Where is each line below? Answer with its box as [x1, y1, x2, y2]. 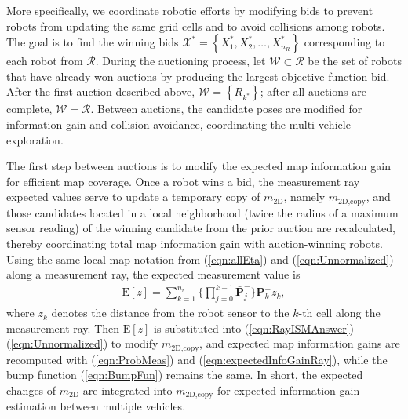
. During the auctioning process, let [95, 53, 266, 69]
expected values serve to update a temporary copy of [6, 188, 260, 205]
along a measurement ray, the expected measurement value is [6, 266, 301, 282]
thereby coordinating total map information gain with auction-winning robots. [6, 235, 383, 251]
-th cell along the [298, 304, 381, 321]
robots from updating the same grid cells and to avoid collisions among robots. [6, 17, 385, 34]
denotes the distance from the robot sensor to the [51, 304, 290, 321]
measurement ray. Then [6, 319, 120, 336]
